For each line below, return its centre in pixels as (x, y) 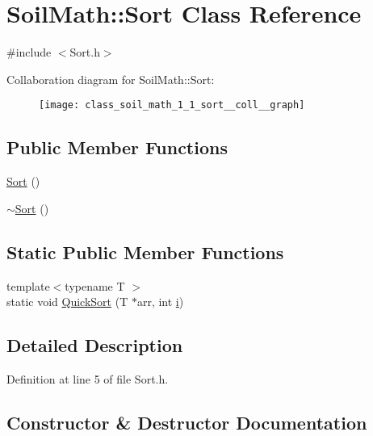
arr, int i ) (160, 302)
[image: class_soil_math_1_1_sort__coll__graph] (172, 105)
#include (29, 52)
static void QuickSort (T (67, 302)
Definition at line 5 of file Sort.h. (88, 378)
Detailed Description (95, 345)
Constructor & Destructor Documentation (187, 422)
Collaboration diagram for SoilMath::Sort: (111, 79)
